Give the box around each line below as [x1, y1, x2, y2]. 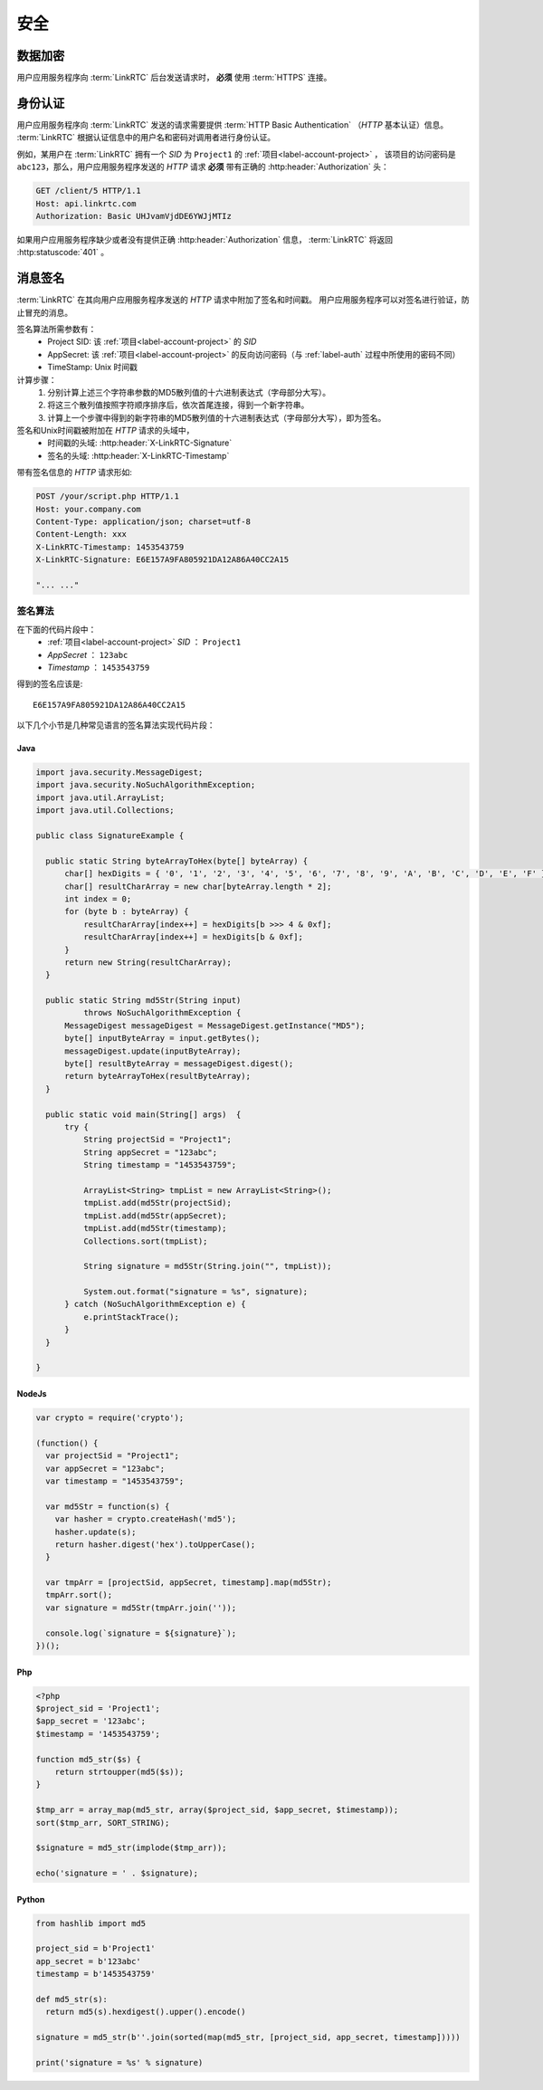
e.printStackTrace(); [82, 1312, 180, 1322]
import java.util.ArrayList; [35, 792, 166, 803]
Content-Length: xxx [35, 530, 127, 539]
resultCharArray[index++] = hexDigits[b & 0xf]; [82, 932, 303, 942]
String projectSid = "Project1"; [82, 1134, 233, 1145]
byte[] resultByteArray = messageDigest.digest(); [64, 1059, 294, 1069]
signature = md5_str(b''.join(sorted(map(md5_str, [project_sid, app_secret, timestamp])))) [35, 2032, 461, 2043]
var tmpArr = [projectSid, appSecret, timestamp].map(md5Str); [45, 1578, 332, 1588]
